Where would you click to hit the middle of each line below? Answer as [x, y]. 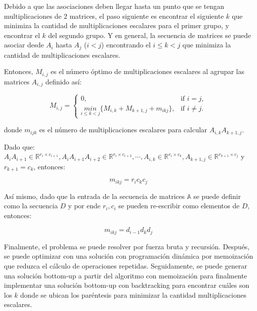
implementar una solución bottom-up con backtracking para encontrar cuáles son [127, 285]
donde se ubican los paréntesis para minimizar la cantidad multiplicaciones [133, 294]
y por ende [84, 206]
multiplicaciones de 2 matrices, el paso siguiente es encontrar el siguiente [114, 16]
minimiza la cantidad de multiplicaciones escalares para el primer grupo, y [117, 25]
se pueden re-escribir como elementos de [179, 206]
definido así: [64, 81]
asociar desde [24, 45]
